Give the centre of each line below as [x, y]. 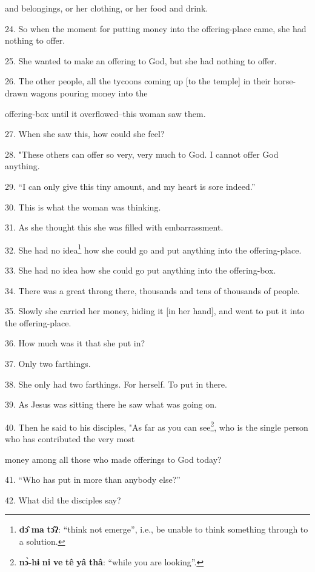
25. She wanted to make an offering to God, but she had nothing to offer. [141, 60]
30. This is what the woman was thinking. [83, 207]
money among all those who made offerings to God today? [113, 459]
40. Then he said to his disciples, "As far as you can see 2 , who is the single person [157, 426]
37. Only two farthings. [48, 363]
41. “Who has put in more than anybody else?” [93, 479]
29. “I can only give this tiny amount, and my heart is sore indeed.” [130, 186]
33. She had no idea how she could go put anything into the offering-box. [141, 270]
